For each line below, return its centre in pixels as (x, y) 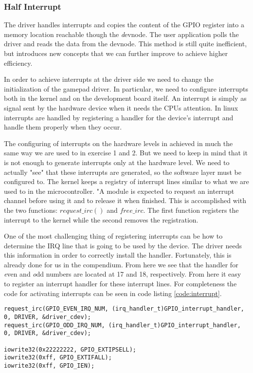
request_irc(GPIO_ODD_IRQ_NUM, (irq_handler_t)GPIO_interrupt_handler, (122, 325)
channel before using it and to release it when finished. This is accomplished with (125, 200)
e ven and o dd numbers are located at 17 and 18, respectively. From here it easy (123, 274)
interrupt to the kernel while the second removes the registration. (101, 219)
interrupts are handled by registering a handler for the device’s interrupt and (119, 117)
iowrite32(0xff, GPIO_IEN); (49, 365)
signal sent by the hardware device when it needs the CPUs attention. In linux (121, 107)
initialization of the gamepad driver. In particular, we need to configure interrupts (126, 88)
